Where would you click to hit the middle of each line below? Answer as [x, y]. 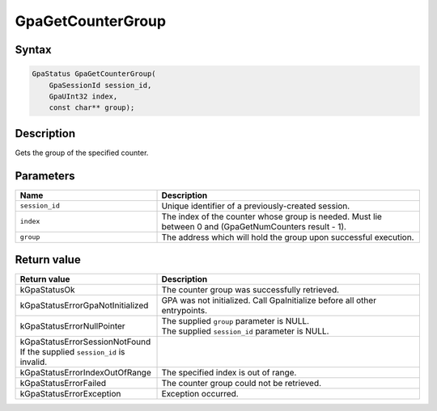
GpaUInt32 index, [83, 96]
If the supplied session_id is [72, 352]
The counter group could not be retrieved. [242, 384]
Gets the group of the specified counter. [82, 153]
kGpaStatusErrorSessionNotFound [85, 342]
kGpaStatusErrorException [70, 394]
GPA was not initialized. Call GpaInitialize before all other [269, 300]
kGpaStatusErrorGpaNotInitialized [84, 305]
